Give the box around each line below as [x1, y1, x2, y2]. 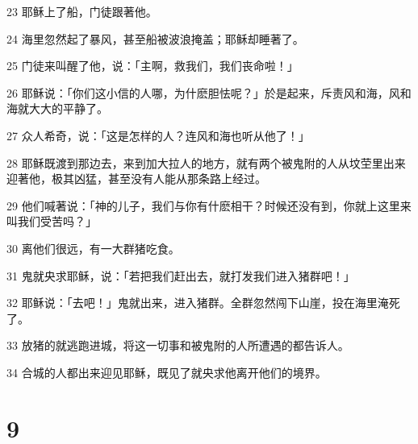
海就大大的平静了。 [6, 100, 108, 117]
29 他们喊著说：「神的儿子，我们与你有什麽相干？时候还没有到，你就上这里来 [6, 197, 412, 214]
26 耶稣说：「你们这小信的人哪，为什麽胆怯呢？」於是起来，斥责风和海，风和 [6, 84, 412, 101]
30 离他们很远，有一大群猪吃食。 [6, 239, 180, 256]
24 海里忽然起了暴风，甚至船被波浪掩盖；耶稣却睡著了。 [6, 30, 304, 47]
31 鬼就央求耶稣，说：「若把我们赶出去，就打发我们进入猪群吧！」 [6, 267, 355, 284]
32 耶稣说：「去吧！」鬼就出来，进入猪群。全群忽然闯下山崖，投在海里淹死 [6, 294, 400, 311]
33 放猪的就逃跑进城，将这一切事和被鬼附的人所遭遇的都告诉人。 [6, 337, 349, 354]
